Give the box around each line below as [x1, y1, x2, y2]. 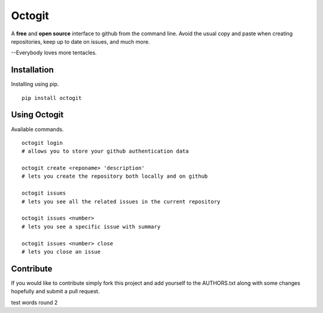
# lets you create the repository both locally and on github [22, 173, 208, 180]
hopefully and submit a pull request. [11, 288, 100, 295]
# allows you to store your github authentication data [22, 148, 189, 155]
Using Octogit [11, 110, 64, 120]
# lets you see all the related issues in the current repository [22, 198, 221, 205]
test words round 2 [11, 299, 58, 306]
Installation [11, 65, 54, 75]
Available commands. [11, 126, 64, 133]
